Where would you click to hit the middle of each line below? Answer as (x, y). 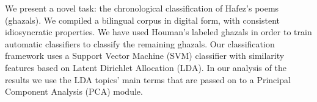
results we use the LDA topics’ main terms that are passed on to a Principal (148, 79)
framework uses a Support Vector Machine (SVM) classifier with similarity (145, 56)
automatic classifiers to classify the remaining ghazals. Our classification (140, 43)
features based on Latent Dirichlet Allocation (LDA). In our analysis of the (146, 67)
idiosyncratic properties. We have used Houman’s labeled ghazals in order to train (158, 32)
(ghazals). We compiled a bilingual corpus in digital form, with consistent (142, 20)
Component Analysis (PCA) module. (74, 91)
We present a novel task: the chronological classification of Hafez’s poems (142, 8)
